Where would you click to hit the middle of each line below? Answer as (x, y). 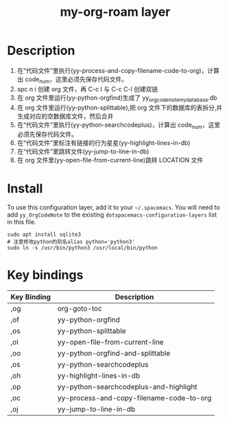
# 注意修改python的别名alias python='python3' (71, 242)
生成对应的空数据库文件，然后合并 (65, 116)
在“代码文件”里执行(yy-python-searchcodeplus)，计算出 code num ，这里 (119, 126)
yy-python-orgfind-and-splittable (114, 354)
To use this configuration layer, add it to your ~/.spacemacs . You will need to (114, 208)
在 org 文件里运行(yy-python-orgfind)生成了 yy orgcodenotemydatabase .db (117, 98)
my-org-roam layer (115, 12)
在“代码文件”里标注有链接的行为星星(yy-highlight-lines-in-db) (104, 143)
